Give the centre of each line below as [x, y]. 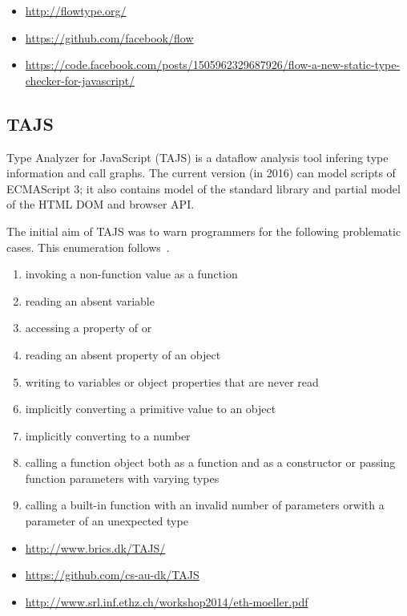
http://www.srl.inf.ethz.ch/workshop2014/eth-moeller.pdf [167, 601]
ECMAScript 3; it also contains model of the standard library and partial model [203, 188]
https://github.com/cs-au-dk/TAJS [112, 575]
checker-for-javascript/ [80, 80]
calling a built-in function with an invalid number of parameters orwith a [205, 505]
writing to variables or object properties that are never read [172, 381]
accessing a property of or [89, 328]
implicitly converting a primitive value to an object [151, 409]
